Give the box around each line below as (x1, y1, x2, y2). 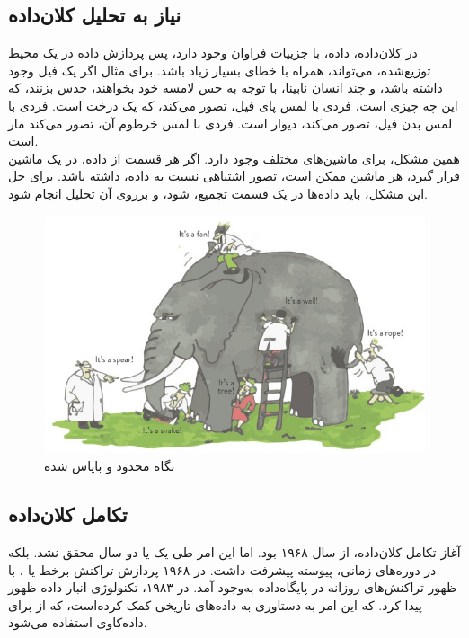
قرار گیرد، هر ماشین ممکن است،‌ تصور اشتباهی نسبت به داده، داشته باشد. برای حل (8, 166, 460, 185)
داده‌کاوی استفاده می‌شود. (8, 613, 147, 632)
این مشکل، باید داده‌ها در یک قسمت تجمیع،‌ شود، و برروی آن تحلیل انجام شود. (8, 183, 428, 202)
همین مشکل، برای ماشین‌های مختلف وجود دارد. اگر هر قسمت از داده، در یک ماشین (8, 148, 460, 167)
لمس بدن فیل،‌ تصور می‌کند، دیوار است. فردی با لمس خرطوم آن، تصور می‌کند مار (8, 113, 453, 132)
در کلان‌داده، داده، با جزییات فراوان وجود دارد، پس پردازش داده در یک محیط (8, 43, 418, 62)
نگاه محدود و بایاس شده (44, 456, 175, 475)
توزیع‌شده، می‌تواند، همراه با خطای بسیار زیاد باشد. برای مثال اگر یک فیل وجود (8, 60, 431, 79)
